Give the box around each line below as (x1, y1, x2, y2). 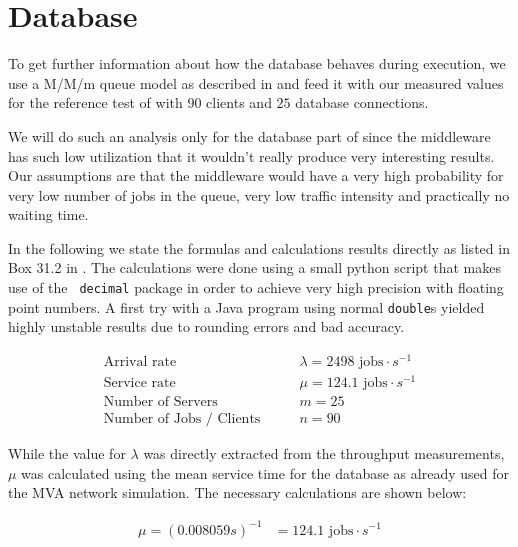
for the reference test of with (8, 92, 183, 113)
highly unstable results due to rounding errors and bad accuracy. (8, 316, 405, 337)
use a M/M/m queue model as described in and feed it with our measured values (8, 72, 504, 93)
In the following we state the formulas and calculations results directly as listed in (8, 237, 510, 258)
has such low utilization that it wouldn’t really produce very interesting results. (8, 145, 495, 166)
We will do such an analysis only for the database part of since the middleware (8, 125, 491, 146)
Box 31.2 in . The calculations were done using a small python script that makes (8, 257, 501, 278)
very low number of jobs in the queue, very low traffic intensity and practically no (8, 184, 510, 205)
